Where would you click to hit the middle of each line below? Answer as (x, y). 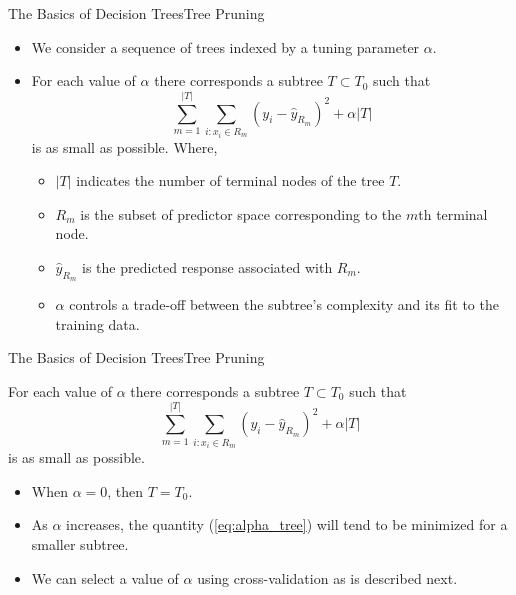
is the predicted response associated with (207, 266)
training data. (97, 323)
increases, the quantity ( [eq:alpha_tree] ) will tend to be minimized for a (287, 524)
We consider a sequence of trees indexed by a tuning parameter (225, 46)
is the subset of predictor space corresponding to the (241, 213)
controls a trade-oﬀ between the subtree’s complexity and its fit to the (284, 304)
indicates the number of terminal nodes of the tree (230, 180)
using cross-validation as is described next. (327, 577)
